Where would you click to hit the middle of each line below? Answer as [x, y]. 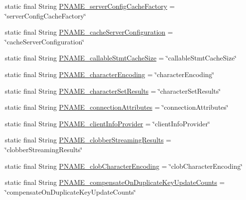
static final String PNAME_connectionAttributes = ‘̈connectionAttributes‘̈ [117, 107]
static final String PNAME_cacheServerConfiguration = [89, 32]
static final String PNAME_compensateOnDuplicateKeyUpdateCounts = [115, 182]
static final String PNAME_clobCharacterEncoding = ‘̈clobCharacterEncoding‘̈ [124, 166]
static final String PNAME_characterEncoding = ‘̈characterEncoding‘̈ [110, 74]
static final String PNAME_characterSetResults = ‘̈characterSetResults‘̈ [113, 90]
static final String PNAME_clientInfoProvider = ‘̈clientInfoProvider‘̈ [107, 123]
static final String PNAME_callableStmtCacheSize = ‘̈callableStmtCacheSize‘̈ [121, 58]
